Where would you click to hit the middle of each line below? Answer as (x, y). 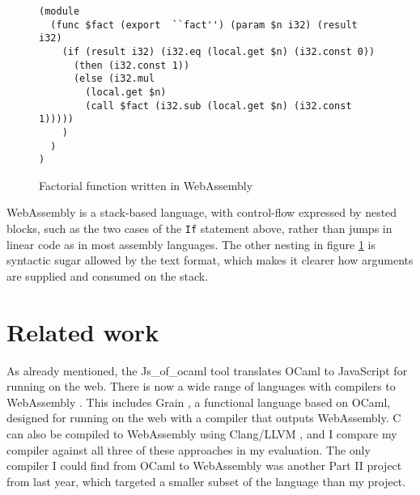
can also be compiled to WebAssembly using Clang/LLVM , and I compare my (202, 434)
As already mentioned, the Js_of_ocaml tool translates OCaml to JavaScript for (207, 370)
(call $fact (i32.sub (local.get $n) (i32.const (218, 106)
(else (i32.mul (114, 79)
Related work (83, 331)
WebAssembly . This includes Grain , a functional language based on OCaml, (199, 402)
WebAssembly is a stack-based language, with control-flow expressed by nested (202, 212)
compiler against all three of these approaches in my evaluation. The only (189, 449)
